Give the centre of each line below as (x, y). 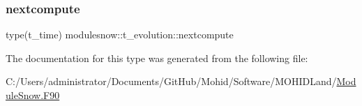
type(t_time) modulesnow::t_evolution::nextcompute (120, 35)
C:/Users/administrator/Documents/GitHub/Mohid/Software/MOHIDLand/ (171, 81)
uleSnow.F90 (33, 95)
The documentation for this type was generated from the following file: (157, 58)
